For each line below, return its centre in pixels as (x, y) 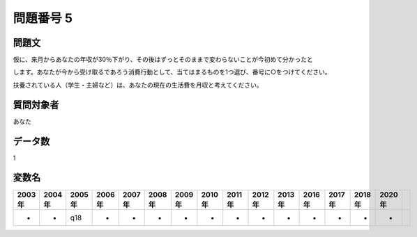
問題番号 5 (43, 18)
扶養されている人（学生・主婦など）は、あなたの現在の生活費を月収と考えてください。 (138, 85)
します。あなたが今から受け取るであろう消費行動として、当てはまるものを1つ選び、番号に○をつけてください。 (172, 72)
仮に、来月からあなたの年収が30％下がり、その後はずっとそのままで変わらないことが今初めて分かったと (163, 60)
